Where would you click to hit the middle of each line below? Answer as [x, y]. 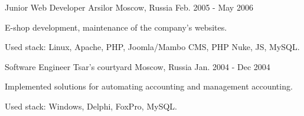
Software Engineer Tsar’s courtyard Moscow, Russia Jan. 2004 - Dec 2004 [138, 66]
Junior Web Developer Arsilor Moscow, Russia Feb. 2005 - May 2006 [129, 7]
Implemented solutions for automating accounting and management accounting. [149, 86]
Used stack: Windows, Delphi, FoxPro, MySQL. [91, 106]
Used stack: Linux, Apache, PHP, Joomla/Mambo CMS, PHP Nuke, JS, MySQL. [152, 47]
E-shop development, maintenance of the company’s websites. [116, 27]
